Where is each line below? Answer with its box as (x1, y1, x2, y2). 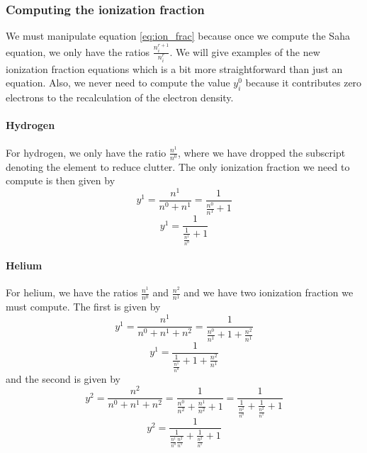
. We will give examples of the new (169, 44, 320, 59)
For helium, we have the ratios (6, 285, 138, 300)
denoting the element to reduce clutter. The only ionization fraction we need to (6, 159, 350, 174)
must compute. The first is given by (6, 299, 161, 314)
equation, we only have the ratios (6, 44, 150, 59)
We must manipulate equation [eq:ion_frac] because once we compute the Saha (6, 28, 350, 43)
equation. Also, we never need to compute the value (6, 75, 230, 90)
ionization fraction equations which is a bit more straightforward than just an (6, 61, 343, 76)
